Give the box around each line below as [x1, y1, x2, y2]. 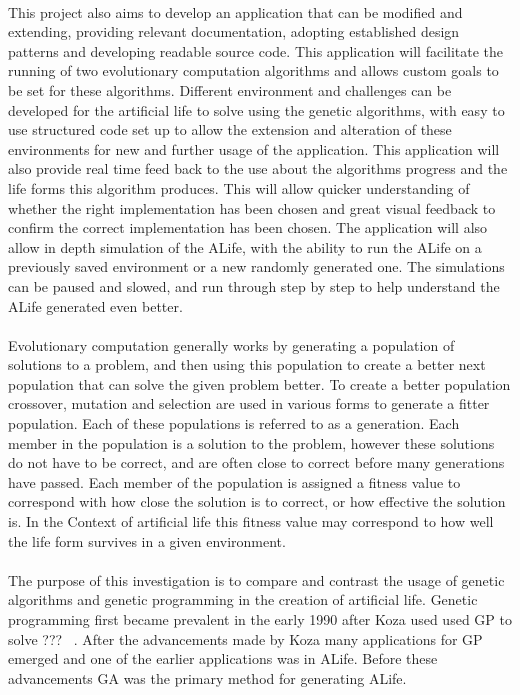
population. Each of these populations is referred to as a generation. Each [8, 413, 460, 434]
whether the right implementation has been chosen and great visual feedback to [8, 197, 496, 218]
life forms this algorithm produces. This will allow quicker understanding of [8, 177, 470, 198]
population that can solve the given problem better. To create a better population [8, 373, 511, 394]
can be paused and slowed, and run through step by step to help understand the [8, 275, 500, 296]
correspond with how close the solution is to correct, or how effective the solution [8, 491, 506, 512]
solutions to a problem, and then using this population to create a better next [8, 354, 486, 375]
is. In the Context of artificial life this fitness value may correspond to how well [8, 511, 494, 532]
